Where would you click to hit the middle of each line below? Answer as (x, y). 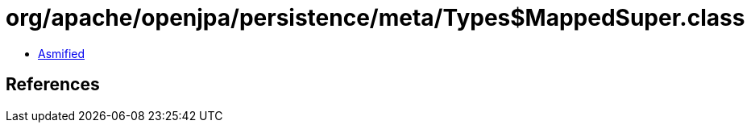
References (53, 85)
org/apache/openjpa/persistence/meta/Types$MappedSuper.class (375, 18)
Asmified (62, 53)
